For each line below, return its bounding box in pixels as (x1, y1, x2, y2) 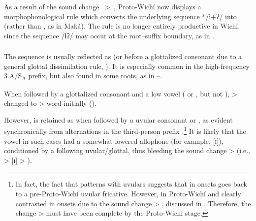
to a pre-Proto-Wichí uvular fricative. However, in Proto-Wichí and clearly (15, 189, 241, 199)
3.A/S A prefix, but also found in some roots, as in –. (4, 70, 162, 82)
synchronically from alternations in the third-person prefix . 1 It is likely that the (4, 125, 246, 136)
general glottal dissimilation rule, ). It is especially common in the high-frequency (4, 61, 250, 71)
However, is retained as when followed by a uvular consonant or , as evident (4, 114, 233, 125)
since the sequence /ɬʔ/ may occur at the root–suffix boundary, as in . (4, 30, 215, 40)
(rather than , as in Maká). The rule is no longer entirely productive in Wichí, (4, 21, 240, 31)
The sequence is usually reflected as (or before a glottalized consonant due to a (4, 51, 242, 62)
